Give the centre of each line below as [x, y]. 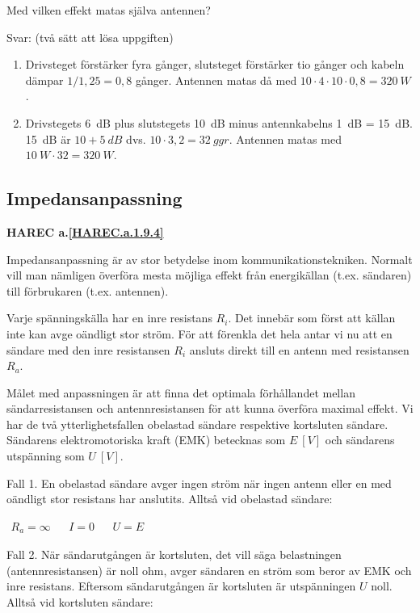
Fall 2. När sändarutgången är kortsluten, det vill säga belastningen [174, 554]
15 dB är [48, 139]
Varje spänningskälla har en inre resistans [109, 318]
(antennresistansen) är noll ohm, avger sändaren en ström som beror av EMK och [209, 570]
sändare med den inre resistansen [88, 349]
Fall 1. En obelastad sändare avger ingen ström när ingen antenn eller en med [199, 483]
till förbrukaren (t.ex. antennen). [88, 290]
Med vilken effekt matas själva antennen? [109, 10]
